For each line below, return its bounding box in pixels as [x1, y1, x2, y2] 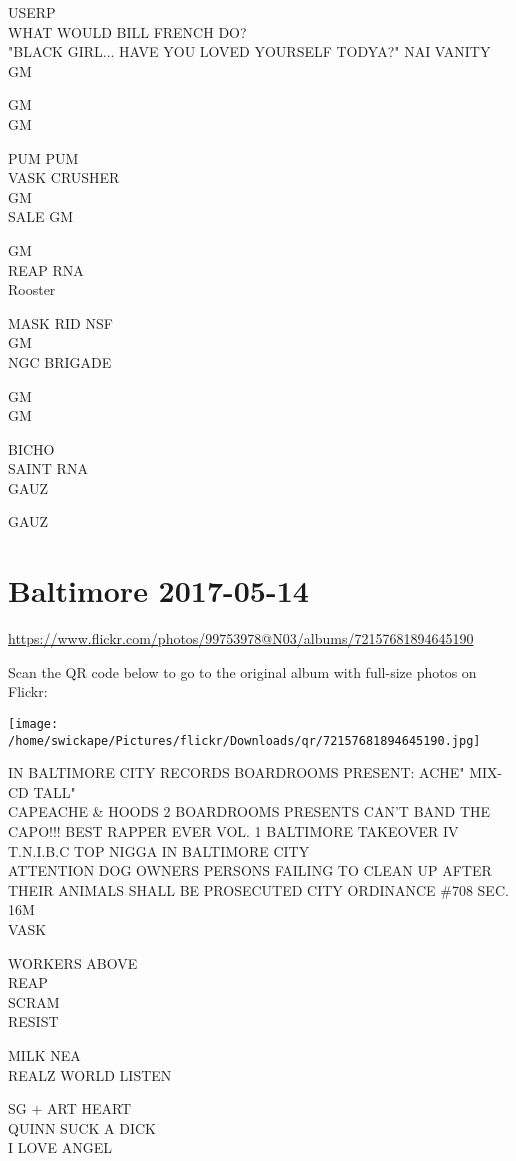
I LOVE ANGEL [8, 1137, 112, 1158]
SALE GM [8, 206, 74, 227]
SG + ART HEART [8, 1098, 132, 1119]
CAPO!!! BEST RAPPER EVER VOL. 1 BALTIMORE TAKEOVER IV [8, 821, 459, 842]
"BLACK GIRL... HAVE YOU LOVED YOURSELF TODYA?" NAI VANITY [8, 41, 491, 62]
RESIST [8, 1011, 59, 1032]
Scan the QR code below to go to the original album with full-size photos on [8, 661, 477, 682]
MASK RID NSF [8, 312, 113, 333]
